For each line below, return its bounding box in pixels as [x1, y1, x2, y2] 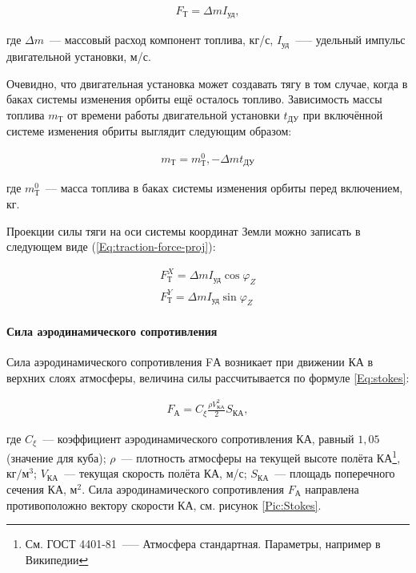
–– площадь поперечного [274, 465, 395, 482]
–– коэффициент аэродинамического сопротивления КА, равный [42, 430, 354, 446]
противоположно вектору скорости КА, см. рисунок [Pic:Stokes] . [6, 496, 322, 513]
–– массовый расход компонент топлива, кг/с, [50, 31, 274, 48]
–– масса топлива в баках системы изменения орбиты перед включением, [46, 180, 403, 196]
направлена [305, 481, 359, 497]
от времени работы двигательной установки [66, 106, 280, 123]
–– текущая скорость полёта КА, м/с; [64, 465, 247, 482]
